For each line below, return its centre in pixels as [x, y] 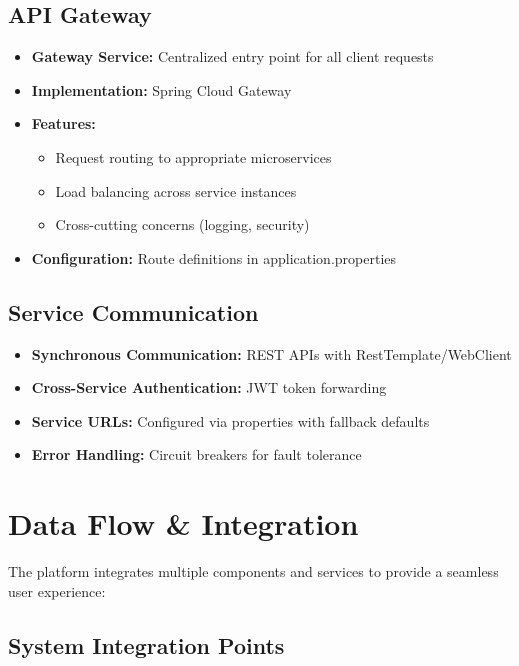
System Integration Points [146, 644]
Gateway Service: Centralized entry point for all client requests [232, 56]
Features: [63, 123]
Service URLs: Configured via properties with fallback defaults [230, 420]
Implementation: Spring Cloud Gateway [161, 89]
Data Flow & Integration [183, 523]
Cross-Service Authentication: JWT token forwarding [209, 387]
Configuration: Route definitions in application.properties [214, 257]
